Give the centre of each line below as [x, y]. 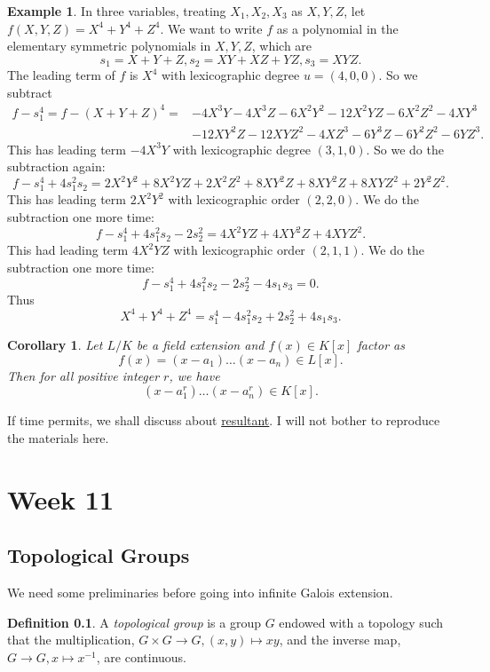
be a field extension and [200, 344]
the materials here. [58, 437]
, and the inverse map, [340, 640]
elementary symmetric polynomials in [109, 46]
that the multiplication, [71, 640]
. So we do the [405, 149]
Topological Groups [99, 555]
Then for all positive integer [83, 375]
